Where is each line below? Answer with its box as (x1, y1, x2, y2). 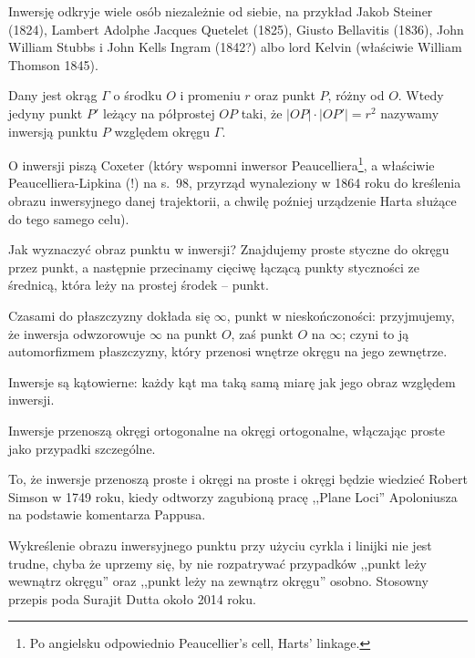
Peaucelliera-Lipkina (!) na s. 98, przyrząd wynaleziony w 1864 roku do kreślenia (8, 173, 461, 192)
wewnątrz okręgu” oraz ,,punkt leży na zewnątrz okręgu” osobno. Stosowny (8, 571, 429, 591)
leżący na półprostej (103, 103, 215, 122)
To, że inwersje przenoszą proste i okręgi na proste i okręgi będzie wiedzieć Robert (8, 469, 468, 488)
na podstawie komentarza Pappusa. (8, 505, 206, 524)
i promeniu (180, 86, 241, 105)
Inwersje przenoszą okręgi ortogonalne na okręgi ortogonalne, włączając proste (8, 420, 445, 439)
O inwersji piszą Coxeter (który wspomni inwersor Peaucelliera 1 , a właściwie (8, 153, 435, 174)
